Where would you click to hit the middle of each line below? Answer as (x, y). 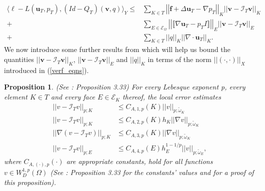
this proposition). (30, 182)
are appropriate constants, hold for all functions (139, 161)
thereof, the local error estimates (172, 97)
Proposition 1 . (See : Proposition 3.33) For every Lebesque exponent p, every (125, 87)
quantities (19, 59)
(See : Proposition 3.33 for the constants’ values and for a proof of (152, 172)
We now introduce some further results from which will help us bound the (117, 49)
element (16, 97)
